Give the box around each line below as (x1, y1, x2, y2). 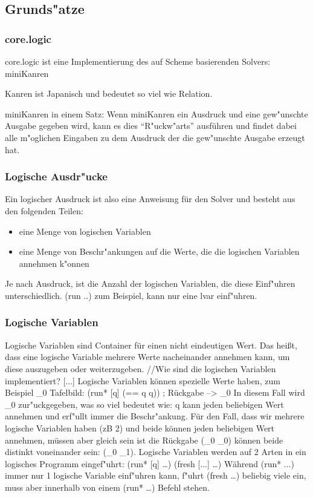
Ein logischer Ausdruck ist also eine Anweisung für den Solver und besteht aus (5, 192, 295, 205)
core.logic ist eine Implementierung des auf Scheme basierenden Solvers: (5, 55, 271, 67)
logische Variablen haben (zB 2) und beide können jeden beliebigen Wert (5, 421, 275, 434)
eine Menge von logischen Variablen (19, 224, 151, 237)
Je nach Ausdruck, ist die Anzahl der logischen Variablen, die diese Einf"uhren (5, 277, 295, 290)
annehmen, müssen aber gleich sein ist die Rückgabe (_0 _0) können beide (5, 433, 283, 446)
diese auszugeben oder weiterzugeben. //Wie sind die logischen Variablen (5, 362, 276, 375)
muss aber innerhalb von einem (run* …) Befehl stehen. (5, 480, 210, 493)
